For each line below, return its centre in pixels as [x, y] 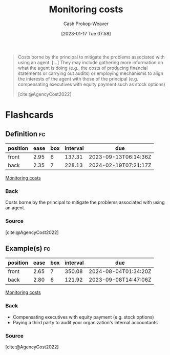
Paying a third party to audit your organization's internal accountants [85, 322]
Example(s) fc [28, 248]
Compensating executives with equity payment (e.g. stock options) [83, 317]
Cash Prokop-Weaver [86, 24]
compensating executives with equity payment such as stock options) [91, 84]
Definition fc [25, 134]
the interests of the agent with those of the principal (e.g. [78, 78]
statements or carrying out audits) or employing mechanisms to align [91, 73]
